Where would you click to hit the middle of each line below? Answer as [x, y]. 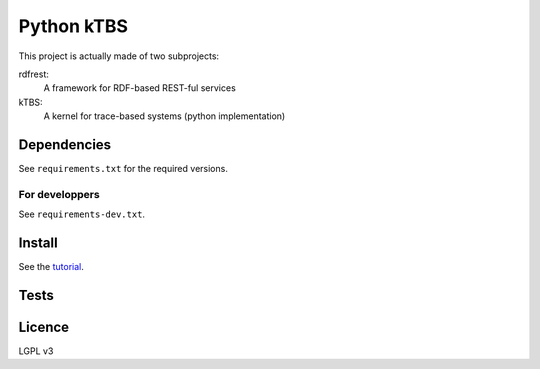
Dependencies [65, 144]
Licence [44, 326]
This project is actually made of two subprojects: [119, 56]
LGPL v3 [36, 351]
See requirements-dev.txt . [81, 214]
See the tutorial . [51, 267]
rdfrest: [33, 74]
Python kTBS [73, 26]
